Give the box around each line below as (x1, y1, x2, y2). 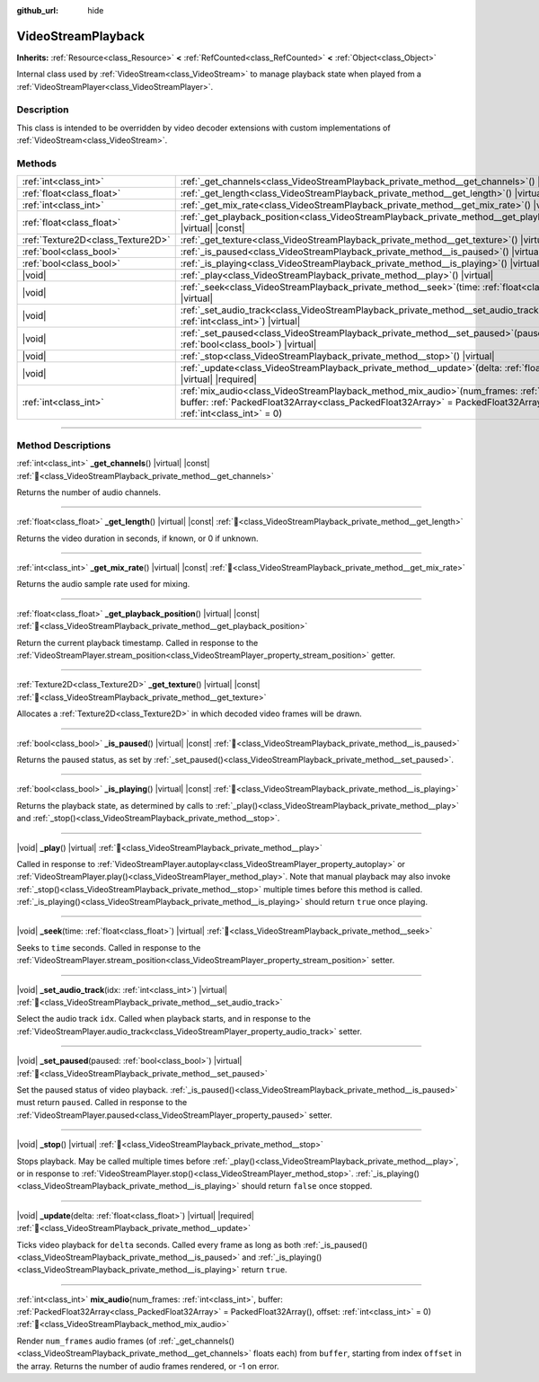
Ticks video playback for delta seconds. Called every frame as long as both (16, 1239, 302, 1250)
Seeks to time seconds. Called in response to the (16, 942, 201, 952)
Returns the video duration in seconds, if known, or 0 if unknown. (16, 533, 260, 544)
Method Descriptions (16, 439, 111, 451)
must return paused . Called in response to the (16, 1097, 188, 1108)
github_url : (16, 5, 58, 15)
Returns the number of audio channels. (16, 486, 162, 498)
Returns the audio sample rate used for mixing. (16, 579, 190, 589)
